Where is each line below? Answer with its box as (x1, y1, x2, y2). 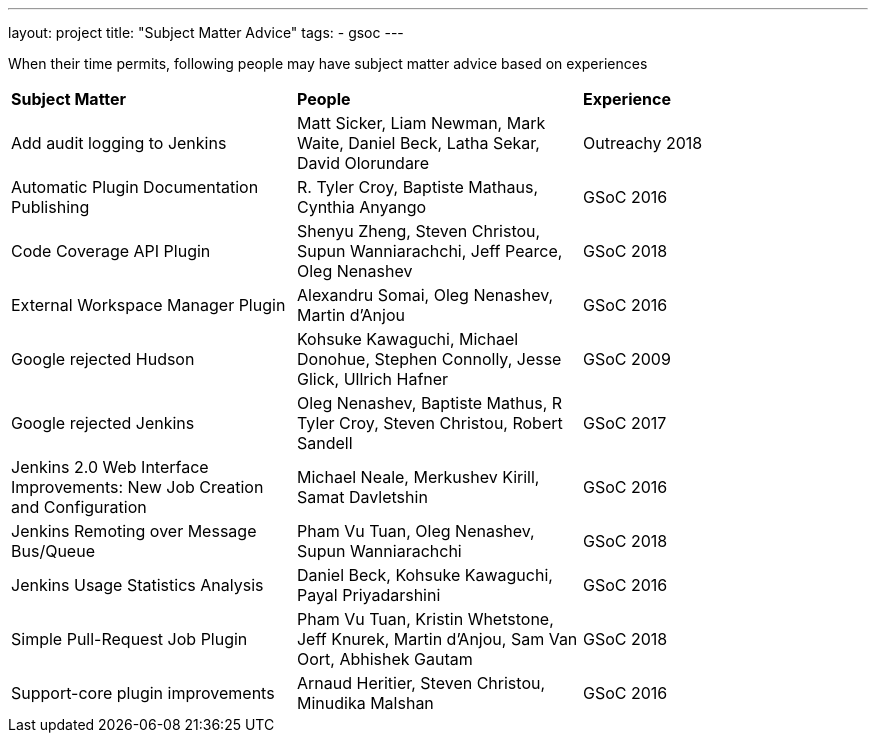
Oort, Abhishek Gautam (296, 649, 473, 669)
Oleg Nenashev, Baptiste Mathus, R (296, 393, 563, 413)
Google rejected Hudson (11, 349, 195, 369)
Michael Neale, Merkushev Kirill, (296, 467, 540, 487)
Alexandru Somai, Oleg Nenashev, (296, 285, 554, 305)
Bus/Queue (11, 541, 95, 561)
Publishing (11, 197, 90, 217)
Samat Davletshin (296, 487, 428, 507)
